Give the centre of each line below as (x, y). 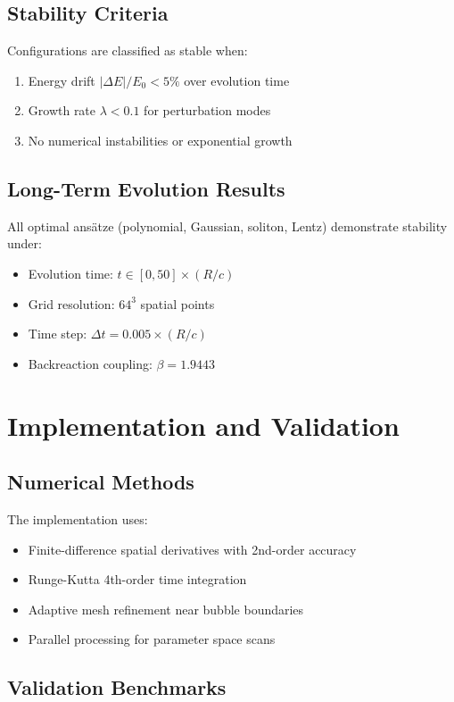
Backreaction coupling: (90, 363)
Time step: (58, 334)
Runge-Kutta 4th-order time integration (137, 579)
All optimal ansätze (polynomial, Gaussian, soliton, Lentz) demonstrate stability (227, 226)
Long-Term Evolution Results (146, 188)
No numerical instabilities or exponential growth (160, 140)
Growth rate (62, 110)
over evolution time (237, 80)
